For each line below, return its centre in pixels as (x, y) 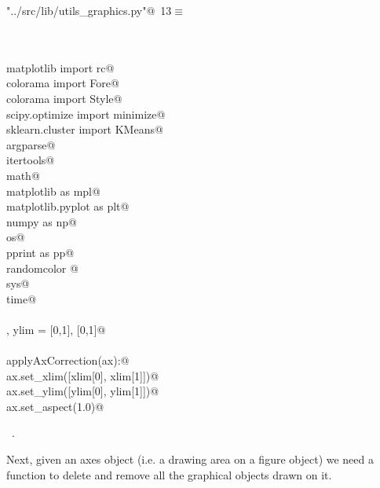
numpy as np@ (42, 221)
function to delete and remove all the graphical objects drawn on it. (169, 474)
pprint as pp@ (40, 252)
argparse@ (31, 144)
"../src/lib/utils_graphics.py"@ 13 (89, 10)
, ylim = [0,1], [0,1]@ (56, 329)
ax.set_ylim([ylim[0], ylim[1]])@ (83, 391)
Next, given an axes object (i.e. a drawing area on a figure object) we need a (190, 459)
